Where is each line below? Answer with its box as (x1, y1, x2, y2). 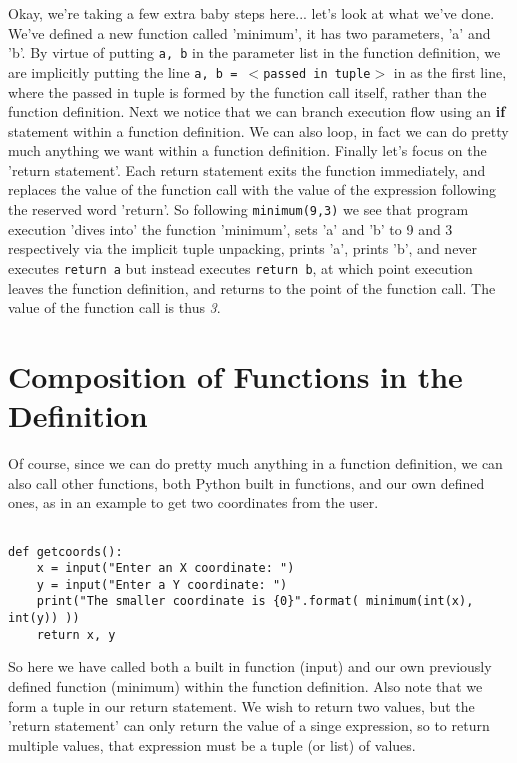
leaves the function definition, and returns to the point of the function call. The (8, 277, 496, 298)
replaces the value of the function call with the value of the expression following (8, 179, 496, 200)
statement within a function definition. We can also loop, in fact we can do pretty (8, 120, 509, 141)
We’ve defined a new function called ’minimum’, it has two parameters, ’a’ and (8, 22, 491, 43)
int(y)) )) (8, 611, 80, 626)
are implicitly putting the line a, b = (8, 61, 238, 82)
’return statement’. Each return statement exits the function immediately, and (8, 159, 486, 180)
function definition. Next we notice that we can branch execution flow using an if (8, 101, 506, 122)
